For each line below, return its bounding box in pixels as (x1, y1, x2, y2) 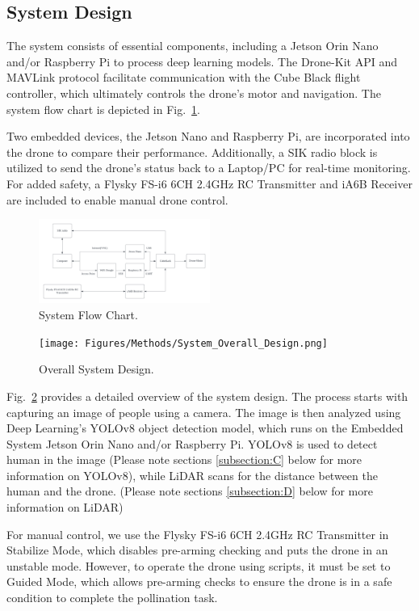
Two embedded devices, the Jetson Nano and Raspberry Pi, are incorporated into (6, 128, 410, 145)
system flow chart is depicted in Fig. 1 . (6, 100, 201, 117)
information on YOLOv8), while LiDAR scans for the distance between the (6, 466, 378, 483)
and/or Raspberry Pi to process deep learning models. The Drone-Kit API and (6, 53, 397, 70)
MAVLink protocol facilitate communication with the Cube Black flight (6, 69, 361, 86)
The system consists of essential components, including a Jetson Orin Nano (6, 37, 379, 54)
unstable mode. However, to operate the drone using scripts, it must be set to (6, 557, 391, 574)
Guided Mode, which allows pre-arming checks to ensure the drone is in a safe (6, 573, 392, 590)
